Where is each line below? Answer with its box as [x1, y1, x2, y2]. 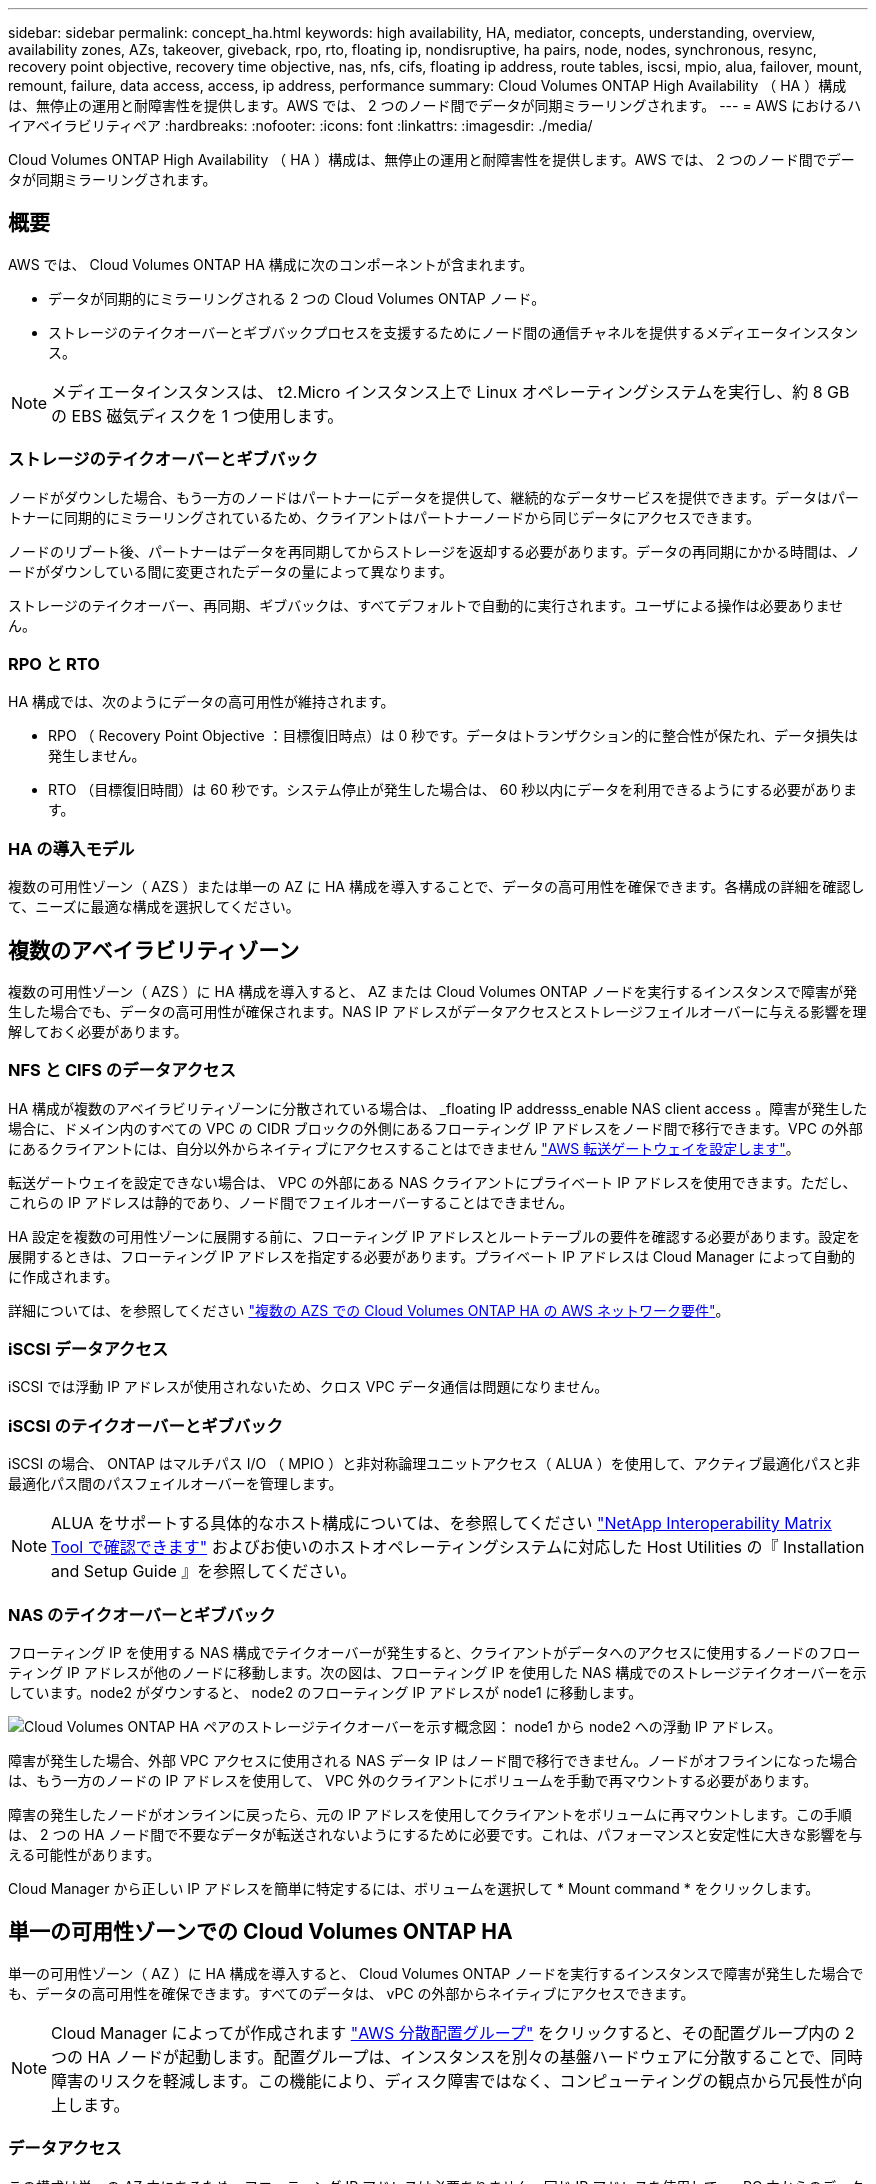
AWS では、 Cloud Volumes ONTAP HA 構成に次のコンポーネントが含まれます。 [8, 255, 534, 273]
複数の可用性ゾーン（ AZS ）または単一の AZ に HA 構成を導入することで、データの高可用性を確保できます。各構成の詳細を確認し [8, 878, 865, 896]
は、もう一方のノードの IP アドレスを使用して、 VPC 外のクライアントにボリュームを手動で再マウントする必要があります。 [8, 1771, 818, 1789]
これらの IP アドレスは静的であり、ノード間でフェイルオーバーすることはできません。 [8, 1193, 574, 1211]
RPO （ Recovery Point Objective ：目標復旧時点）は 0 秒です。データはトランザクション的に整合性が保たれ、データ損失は [48, 727, 859, 745]
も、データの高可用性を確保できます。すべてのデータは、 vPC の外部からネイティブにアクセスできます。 [8, 1984, 695, 2002]
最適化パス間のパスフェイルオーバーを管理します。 [8, 1475, 343, 1493]
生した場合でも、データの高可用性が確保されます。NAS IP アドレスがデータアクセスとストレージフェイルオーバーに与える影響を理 [8, 1002, 867, 1020]
